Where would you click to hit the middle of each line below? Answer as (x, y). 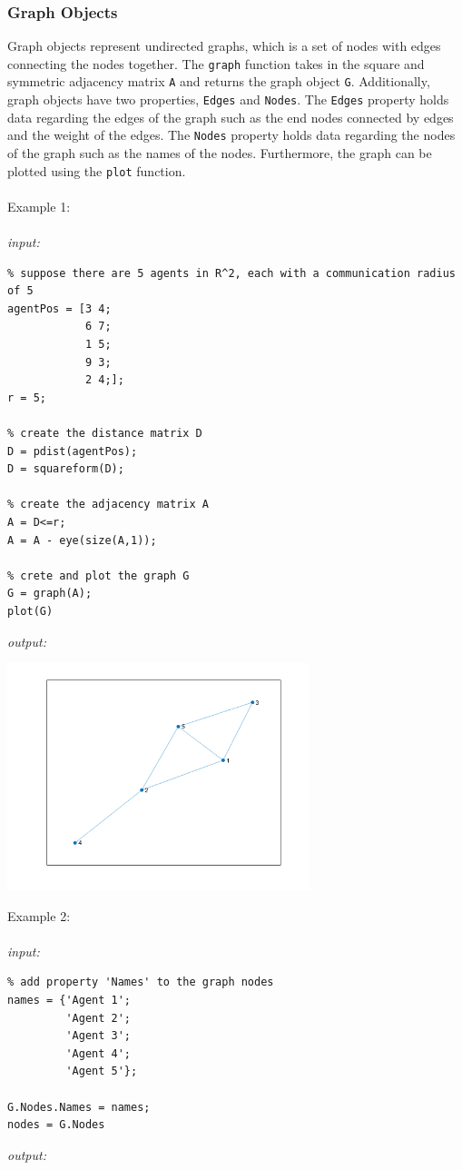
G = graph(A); (50, 594)
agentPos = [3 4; (59, 308)
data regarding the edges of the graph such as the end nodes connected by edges (231, 117)
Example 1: (39, 206)
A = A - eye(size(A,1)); (82, 540)
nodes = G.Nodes (56, 1125)
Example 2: (39, 915)
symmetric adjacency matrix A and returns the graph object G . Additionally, (219, 81)
